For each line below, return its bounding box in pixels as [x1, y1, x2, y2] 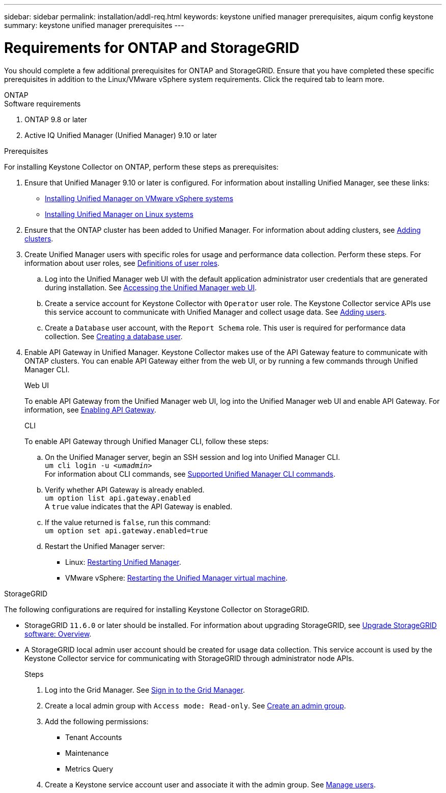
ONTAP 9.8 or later [24, 115, 88, 124]
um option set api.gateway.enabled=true [45, 526, 208, 535]
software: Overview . [24, 629, 92, 638]
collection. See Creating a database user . [45, 332, 183, 341]
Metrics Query [65, 764, 114, 773]
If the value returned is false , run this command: [45, 517, 211, 527]
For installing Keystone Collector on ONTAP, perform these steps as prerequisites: [4, 162, 279, 171]
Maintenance [65, 748, 109, 757]
